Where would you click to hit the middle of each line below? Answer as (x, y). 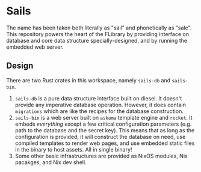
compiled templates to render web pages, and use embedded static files (105, 143)
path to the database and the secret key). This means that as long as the (105, 130)
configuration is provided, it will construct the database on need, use (100, 137)
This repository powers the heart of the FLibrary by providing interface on (98, 34)
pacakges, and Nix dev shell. (51, 162)
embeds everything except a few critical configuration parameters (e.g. (103, 124)
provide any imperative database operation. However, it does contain (100, 105)
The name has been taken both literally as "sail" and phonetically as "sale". (99, 28)
